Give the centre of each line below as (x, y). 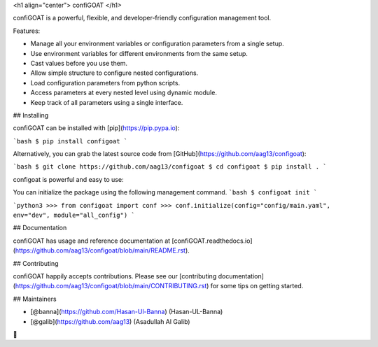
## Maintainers (35, 299)
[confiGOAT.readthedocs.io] (212, 241)
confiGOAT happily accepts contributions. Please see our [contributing (115, 276)
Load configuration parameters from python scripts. (105, 83)
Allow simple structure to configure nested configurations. (114, 73)
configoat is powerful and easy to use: (68, 179)
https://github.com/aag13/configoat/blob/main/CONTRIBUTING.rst (111, 286)
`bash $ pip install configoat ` (70, 141)
